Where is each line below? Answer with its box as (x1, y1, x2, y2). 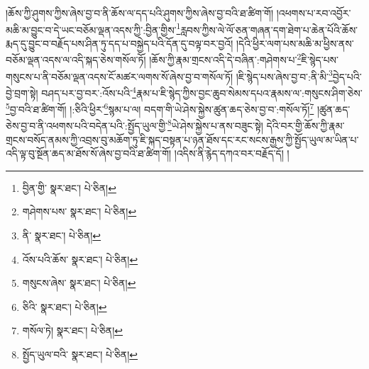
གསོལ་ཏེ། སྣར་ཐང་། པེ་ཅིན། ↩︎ (22, 323, 123, 338)
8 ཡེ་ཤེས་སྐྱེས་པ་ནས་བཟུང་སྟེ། (167, 116, 263, 133)
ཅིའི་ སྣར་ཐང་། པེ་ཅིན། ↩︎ (22, 299, 107, 314)
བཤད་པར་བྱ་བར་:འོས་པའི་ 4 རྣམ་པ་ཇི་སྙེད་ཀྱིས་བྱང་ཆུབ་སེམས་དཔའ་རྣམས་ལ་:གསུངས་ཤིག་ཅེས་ (41, 83, 363, 100)
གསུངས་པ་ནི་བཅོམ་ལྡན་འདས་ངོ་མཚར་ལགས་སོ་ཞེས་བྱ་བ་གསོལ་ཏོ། (6, 69, 233, 84)
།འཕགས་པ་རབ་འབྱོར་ (276, 6, 351, 20)
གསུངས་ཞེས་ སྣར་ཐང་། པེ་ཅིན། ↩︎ (22, 276, 136, 290)
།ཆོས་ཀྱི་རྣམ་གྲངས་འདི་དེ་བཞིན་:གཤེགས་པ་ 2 (149, 50, 302, 67)
